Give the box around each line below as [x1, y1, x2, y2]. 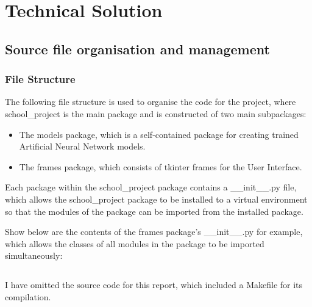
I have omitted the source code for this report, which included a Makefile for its [5, 278, 303, 291]
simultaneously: [5, 249, 63, 262]
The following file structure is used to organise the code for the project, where [5, 95, 296, 108]
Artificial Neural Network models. [19, 140, 146, 153]
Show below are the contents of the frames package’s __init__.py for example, [5, 225, 303, 238]
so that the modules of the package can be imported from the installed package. [5, 204, 303, 217]
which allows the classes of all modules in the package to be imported [5, 237, 264, 250]
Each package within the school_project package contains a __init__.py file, [5, 181, 297, 193]
